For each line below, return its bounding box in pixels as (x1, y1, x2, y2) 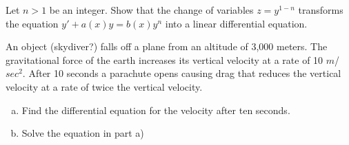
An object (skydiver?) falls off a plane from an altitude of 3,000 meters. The (6, 39, 328, 54)
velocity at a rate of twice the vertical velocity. (6, 79, 203, 93)
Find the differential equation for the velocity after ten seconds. (21, 102, 290, 117)
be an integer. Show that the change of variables (49, 3, 254, 16)
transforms (298, 3, 343, 16)
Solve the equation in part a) (21, 126, 144, 140)
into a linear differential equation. (165, 16, 308, 30)
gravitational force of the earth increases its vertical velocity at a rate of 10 (6, 52, 323, 67)
